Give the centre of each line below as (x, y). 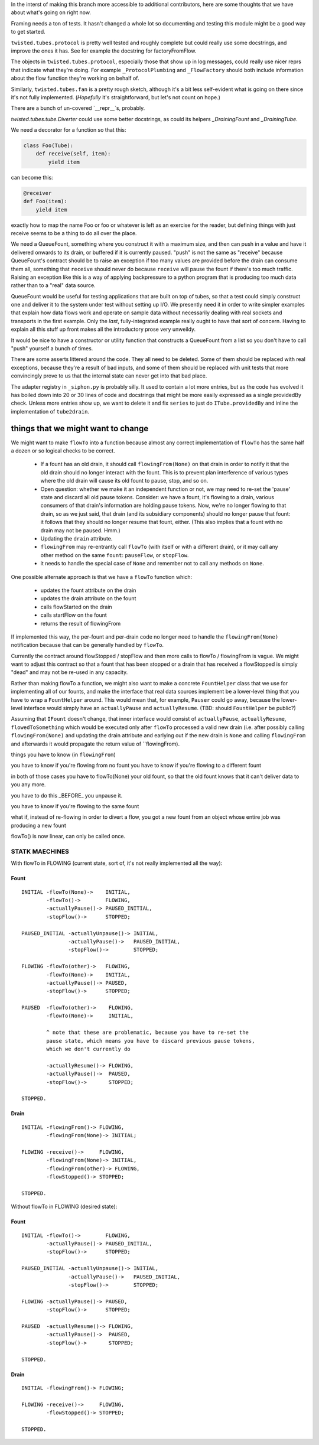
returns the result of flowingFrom (81, 623)
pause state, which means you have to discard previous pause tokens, (151, 1041)
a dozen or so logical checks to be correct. (63, 451)
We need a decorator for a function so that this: (69, 130)
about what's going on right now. (51, 12)
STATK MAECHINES (40, 851)
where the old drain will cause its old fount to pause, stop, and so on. (124, 481)
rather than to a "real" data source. (53, 285)
